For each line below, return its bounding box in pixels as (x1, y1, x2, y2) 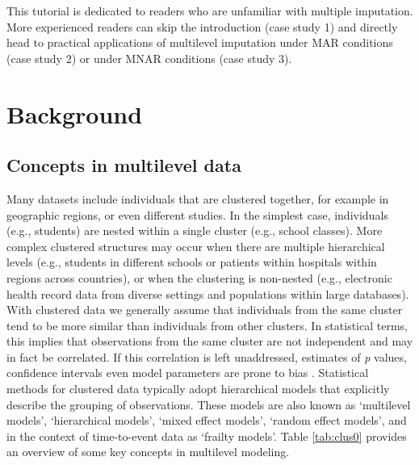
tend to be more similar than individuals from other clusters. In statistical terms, (6, 316, 408, 333)
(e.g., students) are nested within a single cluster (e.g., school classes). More (6, 222, 383, 239)
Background (6, 97, 143, 130)
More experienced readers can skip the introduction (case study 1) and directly (6, 18, 398, 35)
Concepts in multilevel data (6, 153, 241, 178)
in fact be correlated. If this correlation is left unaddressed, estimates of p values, (6, 348, 407, 365)
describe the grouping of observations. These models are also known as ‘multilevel (6, 396, 411, 413)
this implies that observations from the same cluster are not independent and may (6, 333, 413, 350)
